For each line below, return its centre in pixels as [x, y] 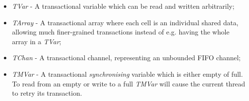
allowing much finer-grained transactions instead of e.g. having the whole [121, 32]
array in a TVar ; [36, 41]
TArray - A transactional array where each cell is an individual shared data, [125, 22]
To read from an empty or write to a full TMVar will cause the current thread [129, 83]
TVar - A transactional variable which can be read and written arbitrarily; [123, 6]
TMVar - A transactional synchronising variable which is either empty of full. [127, 74]
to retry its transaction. [47, 93]
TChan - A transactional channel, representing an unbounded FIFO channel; [126, 58]
